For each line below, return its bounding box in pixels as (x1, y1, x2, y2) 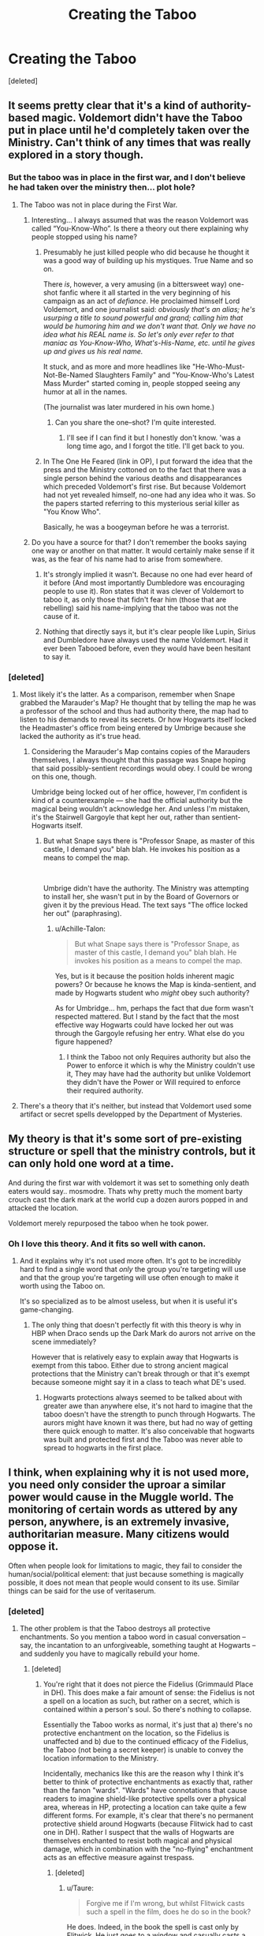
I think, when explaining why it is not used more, (8, 1466, 250, 1480)
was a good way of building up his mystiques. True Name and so (43, 255, 254, 265)
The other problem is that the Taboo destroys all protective (19, 1624, 211, 1634)
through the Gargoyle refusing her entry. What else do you (54, 1028, 245, 1037)
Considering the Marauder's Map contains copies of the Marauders (31, 746, 251, 756)
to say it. (43, 651, 72, 661)
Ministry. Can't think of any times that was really (8, 136, 251, 149)
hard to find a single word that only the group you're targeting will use (19, 1265, 247, 1274)
